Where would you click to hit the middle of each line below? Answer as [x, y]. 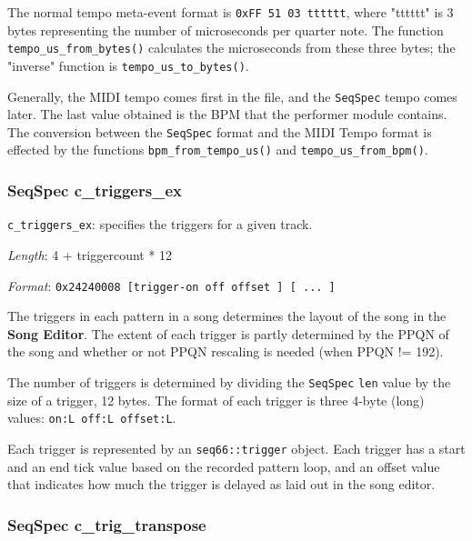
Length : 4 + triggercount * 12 [90, 255]
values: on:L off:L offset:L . [92, 418]
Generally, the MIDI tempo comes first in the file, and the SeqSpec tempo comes [232, 96]
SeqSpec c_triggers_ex [95, 190]
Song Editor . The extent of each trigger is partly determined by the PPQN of [228, 333]
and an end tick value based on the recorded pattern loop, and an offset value [224, 466]
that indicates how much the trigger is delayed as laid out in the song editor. [221, 484]
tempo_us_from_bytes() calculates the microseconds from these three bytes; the [231, 48]
